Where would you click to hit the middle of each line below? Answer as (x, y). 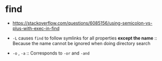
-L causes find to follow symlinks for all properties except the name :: (85, 38)
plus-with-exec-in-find (36, 28)
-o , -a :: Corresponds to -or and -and (51, 53)
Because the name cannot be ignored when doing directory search (81, 43)
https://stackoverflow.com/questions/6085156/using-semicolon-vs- (82, 23)
